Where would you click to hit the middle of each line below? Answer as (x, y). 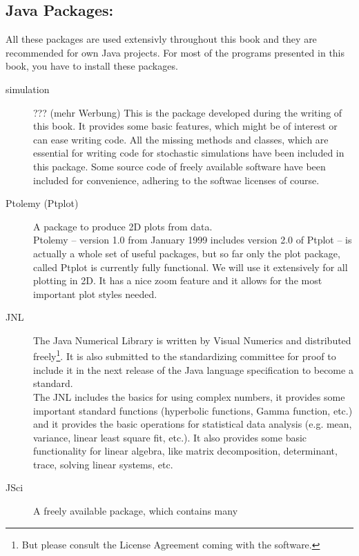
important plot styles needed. (95, 294)
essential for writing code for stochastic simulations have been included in (189, 153)
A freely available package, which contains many (136, 511)
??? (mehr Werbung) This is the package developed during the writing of (188, 112)
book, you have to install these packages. (92, 66)
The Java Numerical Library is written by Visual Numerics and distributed (192, 340)
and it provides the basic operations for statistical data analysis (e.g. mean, (193, 424)
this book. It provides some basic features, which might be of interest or (185, 126)
